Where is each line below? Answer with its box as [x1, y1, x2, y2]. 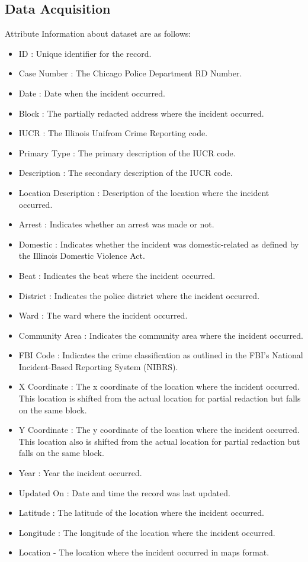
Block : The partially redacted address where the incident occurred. [18, 107, 264, 119]
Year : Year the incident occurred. [18, 467, 142, 479]
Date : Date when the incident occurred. [18, 86, 165, 99]
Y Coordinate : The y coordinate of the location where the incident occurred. [18, 423, 300, 436]
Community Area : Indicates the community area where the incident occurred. [18, 329, 303, 341]
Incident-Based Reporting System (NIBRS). [18, 360, 178, 372]
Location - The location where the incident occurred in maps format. [18, 546, 269, 558]
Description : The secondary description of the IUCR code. [18, 166, 233, 179]
